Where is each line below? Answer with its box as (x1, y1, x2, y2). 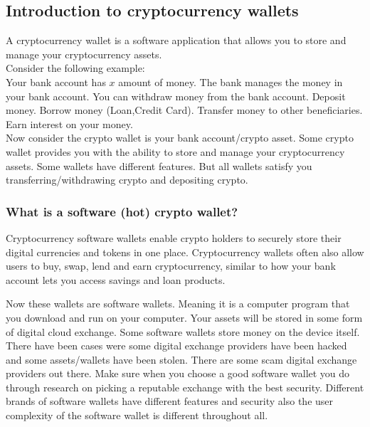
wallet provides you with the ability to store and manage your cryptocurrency (6, 144, 345, 159)
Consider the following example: (6, 60, 145, 75)
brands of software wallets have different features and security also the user (6, 394, 334, 408)
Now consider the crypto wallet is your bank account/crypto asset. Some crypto (6, 130, 354, 145)
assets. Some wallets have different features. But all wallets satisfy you (6, 158, 312, 173)
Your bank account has (6, 74, 106, 89)
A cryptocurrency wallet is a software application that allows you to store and (6, 33, 347, 48)
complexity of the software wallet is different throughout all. (6, 408, 268, 423)
